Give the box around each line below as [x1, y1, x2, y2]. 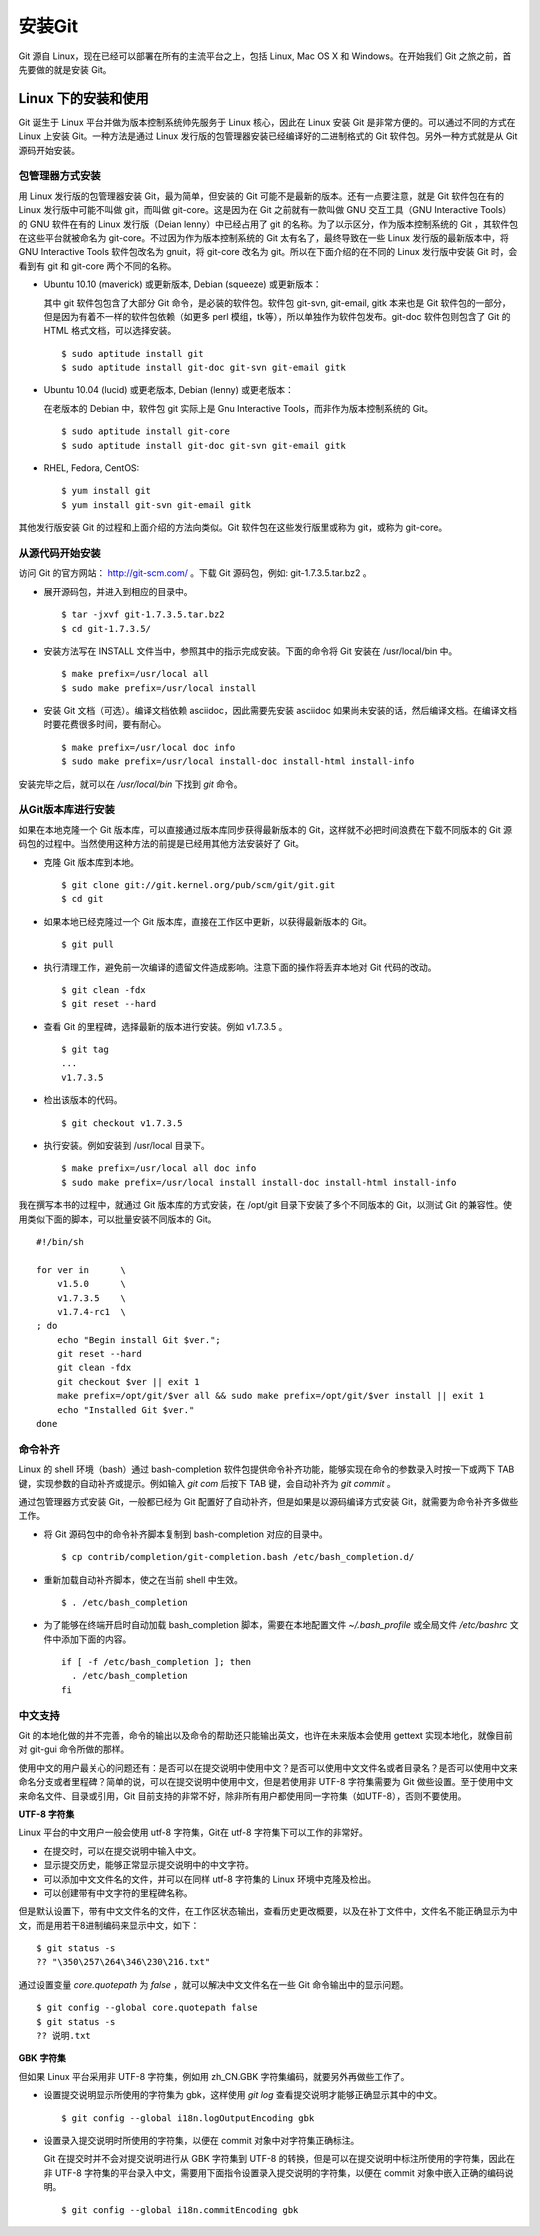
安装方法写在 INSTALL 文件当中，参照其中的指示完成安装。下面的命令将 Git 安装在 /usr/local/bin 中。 [43, 645, 458, 657]
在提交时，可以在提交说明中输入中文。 [43, 1845, 202, 1857]
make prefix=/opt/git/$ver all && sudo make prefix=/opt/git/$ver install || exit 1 [56, 1390, 485, 1402]
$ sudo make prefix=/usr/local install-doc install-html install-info [61, 756, 415, 767]
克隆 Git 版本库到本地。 [43, 856, 140, 868]
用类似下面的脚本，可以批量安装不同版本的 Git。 [18, 1213, 217, 1225]
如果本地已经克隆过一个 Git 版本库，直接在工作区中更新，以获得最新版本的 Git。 [43, 915, 372, 927]
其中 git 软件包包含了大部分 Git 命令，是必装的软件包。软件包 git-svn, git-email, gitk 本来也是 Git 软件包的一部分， [43, 296, 512, 309]
